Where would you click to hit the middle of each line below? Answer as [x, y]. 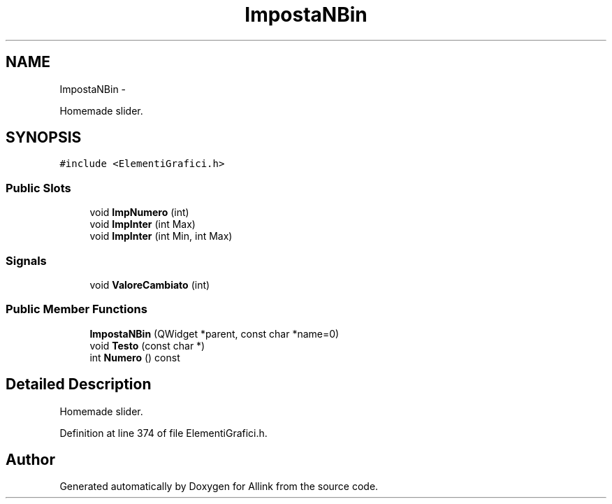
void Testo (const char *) [147, 345]
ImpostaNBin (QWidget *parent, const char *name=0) [214, 333]
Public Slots [38, 188]
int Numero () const [135, 357]
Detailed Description [79, 384]
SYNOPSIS [44, 138]
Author [30, 459]
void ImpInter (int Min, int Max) [161, 236]
